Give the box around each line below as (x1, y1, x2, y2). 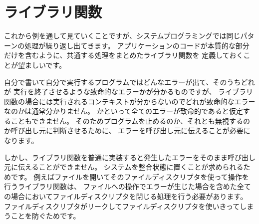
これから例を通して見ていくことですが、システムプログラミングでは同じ (4, 30, 241, 41)
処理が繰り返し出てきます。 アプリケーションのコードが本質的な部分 (24, 40, 250, 50)
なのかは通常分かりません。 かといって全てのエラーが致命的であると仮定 (4, 106, 243, 116)
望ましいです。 (17, 59, 66, 70)
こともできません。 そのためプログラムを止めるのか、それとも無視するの (10, 115, 250, 126)
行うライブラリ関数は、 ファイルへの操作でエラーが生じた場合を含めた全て (4, 181, 251, 192)
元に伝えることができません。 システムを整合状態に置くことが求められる (4, 162, 244, 172)
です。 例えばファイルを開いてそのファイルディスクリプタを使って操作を (10, 171, 249, 182)
